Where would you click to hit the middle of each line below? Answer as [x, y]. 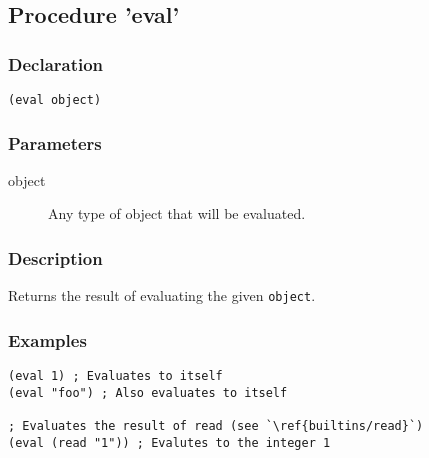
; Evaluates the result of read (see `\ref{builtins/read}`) [216, 426]
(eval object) [55, 100]
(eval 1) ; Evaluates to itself [115, 376]
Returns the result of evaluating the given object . [162, 295]
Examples [47, 339]
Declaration [56, 63]
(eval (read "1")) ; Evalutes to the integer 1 [169, 442]
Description [55, 257]
